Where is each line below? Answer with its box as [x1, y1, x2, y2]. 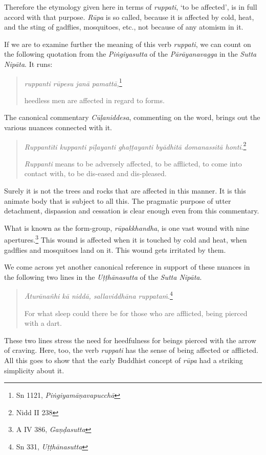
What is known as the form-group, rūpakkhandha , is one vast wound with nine [4, 222, 250, 233]
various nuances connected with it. [4, 122, 112, 132]
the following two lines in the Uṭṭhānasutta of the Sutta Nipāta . [4, 271, 202, 282]
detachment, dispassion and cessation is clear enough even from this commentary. [4, 205, 259, 216]
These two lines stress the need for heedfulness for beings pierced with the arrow [4, 334, 256, 345]
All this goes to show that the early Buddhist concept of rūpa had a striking [4, 355, 243, 366]
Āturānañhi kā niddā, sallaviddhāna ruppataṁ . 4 [24, 289, 173, 301]
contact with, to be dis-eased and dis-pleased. [24, 168, 167, 179]
